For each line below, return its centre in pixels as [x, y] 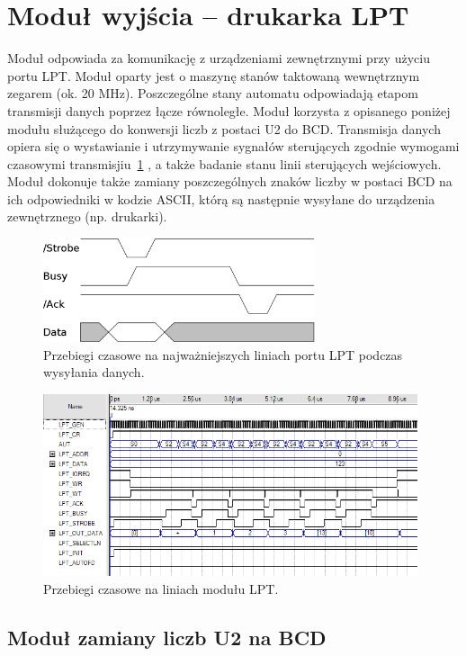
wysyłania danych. [94, 372]
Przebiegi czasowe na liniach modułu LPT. [161, 588]
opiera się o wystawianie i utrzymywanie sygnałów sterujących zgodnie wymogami [233, 146]
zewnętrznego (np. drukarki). [87, 216]
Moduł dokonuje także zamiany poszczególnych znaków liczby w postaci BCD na [230, 181]
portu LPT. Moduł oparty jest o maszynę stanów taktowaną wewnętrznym [214, 75]
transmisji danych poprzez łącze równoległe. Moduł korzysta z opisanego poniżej [229, 110]
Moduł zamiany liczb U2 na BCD [167, 637]
